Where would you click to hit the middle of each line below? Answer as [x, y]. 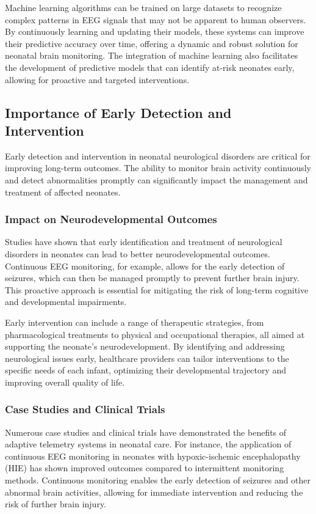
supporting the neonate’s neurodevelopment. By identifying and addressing [145, 346]
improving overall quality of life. [65, 382]
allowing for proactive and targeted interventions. [97, 79]
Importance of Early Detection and [118, 112]
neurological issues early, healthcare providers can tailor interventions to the [147, 358]
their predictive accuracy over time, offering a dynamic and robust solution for [152, 43]
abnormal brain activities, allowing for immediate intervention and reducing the [154, 492]
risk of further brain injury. [56, 504]
